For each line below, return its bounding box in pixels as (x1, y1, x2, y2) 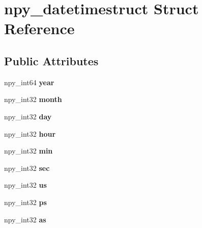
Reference (4, 18, 75, 39)
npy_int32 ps (4, 196, 47, 207)
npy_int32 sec (4, 162, 50, 173)
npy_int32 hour (4, 128, 56, 139)
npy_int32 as (4, 214, 46, 224)
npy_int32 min (4, 145, 53, 156)
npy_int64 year (4, 77, 54, 87)
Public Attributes (4, 53, 99, 68)
